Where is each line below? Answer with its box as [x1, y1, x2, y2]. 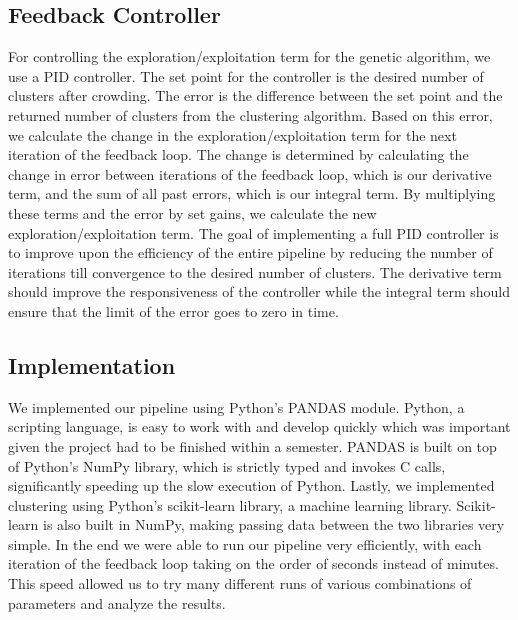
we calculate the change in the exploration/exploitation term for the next [8, 124, 457, 145]
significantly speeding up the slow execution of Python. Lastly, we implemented [8, 475, 495, 496]
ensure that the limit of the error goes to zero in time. [8, 300, 339, 321]
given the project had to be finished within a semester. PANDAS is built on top [8, 435, 497, 456]
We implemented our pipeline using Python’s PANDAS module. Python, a [8, 396, 465, 417]
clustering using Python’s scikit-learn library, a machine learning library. [8, 494, 452, 515]
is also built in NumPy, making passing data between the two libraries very [43, 514, 505, 535]
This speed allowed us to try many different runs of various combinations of [8, 573, 472, 594]
